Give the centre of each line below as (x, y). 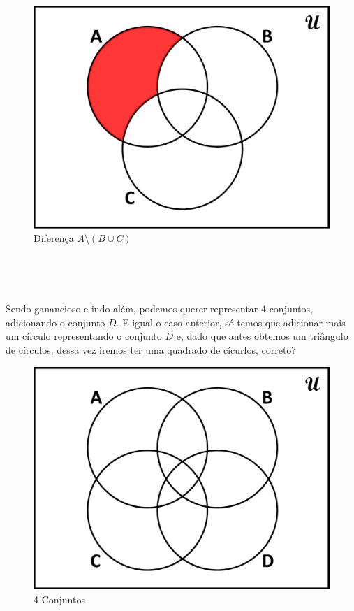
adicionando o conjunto (56, 322)
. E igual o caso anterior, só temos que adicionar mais (231, 322)
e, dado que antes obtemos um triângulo (262, 336)
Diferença (54, 238)
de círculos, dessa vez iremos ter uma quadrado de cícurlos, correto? (151, 349)
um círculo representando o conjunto (84, 336)
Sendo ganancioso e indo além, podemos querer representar (132, 309)
